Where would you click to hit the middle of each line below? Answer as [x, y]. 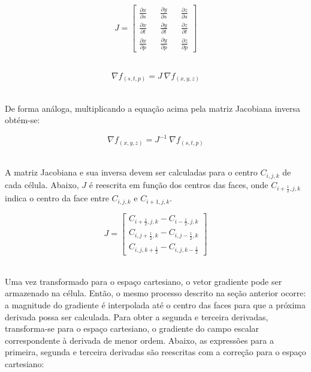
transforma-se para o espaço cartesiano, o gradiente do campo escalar [132, 328]
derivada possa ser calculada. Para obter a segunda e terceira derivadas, [137, 316]
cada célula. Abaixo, [42, 184]
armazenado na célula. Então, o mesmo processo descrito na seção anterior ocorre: [155, 293]
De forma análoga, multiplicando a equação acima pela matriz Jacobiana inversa [153, 108]
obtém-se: [22, 120]
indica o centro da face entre [57, 198]
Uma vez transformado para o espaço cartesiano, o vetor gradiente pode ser [144, 281]
